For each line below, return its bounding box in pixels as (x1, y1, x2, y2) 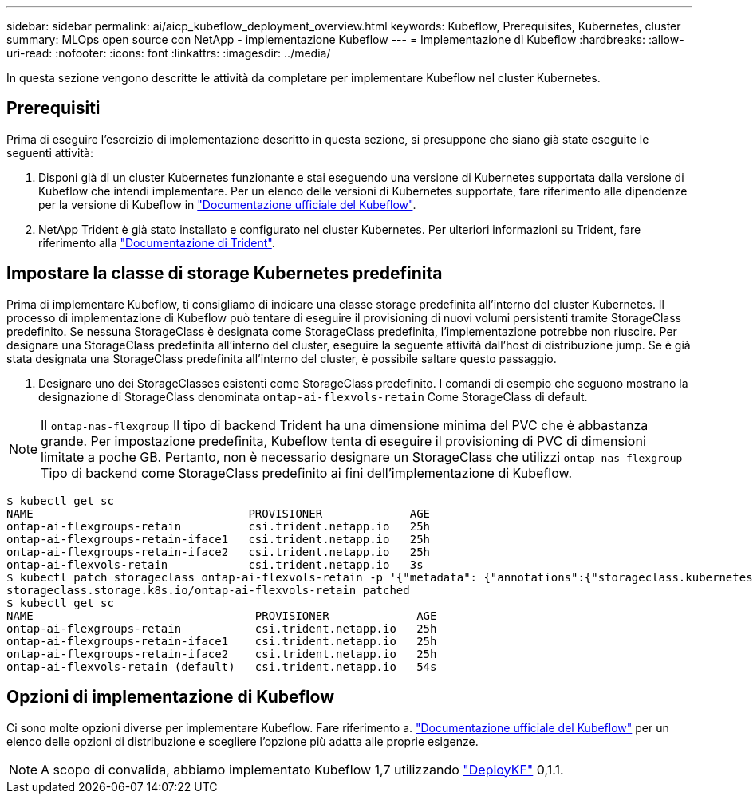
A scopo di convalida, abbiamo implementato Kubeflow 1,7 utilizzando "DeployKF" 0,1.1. (41, 761, 564, 778)
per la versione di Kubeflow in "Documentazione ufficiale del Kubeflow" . (38, 197, 416, 211)
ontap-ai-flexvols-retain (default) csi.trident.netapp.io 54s (6, 660, 437, 673)
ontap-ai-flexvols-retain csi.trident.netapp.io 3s (6, 558, 424, 571)
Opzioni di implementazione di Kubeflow (6, 687, 335, 707)
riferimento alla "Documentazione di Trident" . (38, 235, 275, 250)
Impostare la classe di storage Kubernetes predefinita (6, 263, 443, 284)
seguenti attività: (6, 145, 93, 160)
